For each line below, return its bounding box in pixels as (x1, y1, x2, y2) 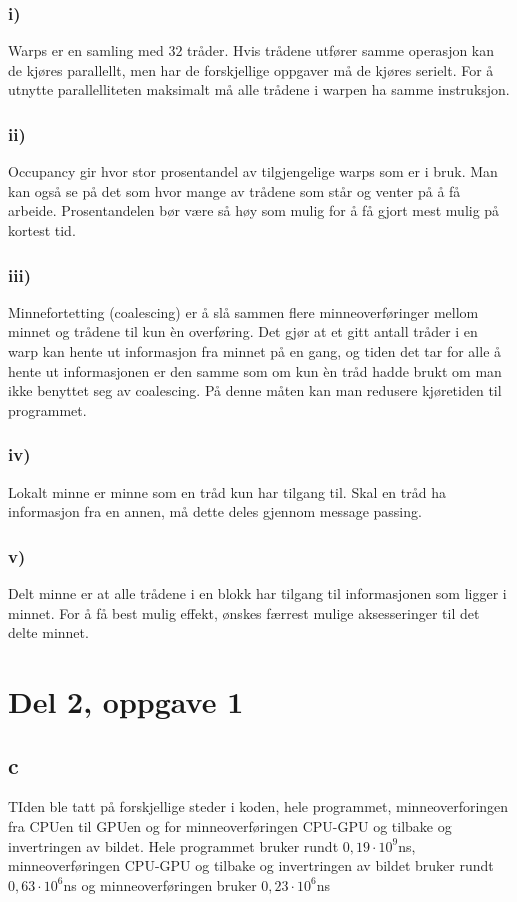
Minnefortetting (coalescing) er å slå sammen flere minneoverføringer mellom (8, 301, 479, 322)
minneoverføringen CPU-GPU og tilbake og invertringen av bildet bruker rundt (8, 855, 494, 876)
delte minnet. (8, 622, 89, 643)
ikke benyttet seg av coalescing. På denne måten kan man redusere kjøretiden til (8, 380, 502, 401)
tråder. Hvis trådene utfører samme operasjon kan (187, 40, 495, 61)
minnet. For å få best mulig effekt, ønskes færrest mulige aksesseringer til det (8, 602, 480, 623)
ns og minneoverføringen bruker (63, 874, 257, 895)
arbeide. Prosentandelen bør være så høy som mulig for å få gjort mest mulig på (8, 200, 500, 221)
